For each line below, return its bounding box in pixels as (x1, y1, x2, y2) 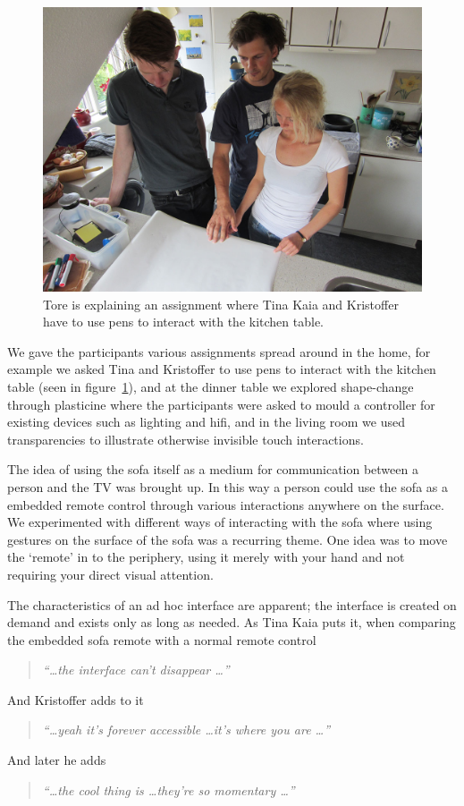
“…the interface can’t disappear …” (42, 660, 230, 679)
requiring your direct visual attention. (7, 564, 214, 583)
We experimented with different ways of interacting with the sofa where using (7, 513, 433, 531)
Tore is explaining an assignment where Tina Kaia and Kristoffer (43, 294, 399, 313)
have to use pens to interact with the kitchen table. (43, 312, 325, 331)
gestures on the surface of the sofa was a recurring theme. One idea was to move (7, 530, 448, 548)
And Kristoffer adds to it (7, 690, 144, 708)
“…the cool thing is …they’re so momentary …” (42, 780, 295, 799)
